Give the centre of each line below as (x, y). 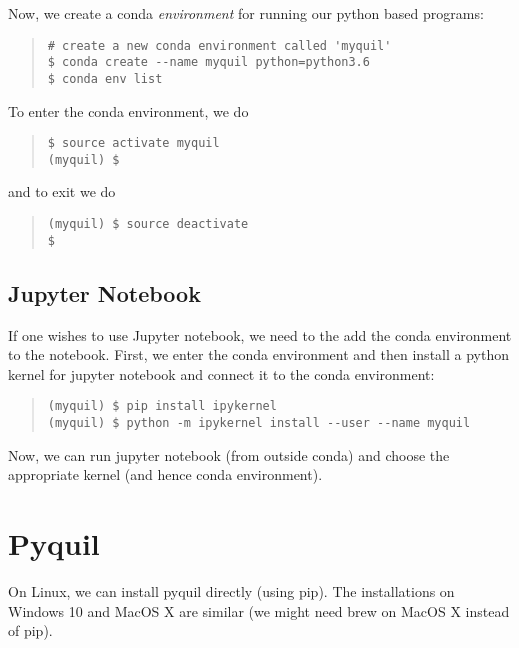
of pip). (30, 630)
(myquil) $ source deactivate (148, 224)
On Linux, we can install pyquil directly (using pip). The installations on (231, 590)
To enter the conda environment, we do (128, 110)
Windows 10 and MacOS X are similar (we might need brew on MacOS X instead (259, 610)
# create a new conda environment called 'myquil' (219, 45)
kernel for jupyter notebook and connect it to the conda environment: (221, 373)
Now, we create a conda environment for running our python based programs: (246, 13)
